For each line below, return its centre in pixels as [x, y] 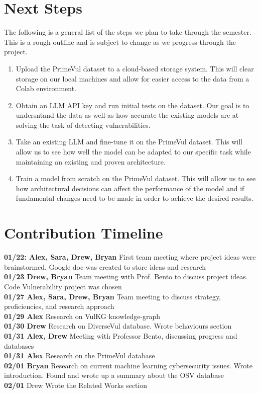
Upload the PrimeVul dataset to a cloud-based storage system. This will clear [135, 68]
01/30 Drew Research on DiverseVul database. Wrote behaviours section [118, 326]
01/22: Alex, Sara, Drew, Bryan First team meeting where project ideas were [130, 257]
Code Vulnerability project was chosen [63, 286]
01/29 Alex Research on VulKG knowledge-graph [82, 316]
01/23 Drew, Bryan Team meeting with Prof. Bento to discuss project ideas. [126, 277]
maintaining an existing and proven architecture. [91, 161]
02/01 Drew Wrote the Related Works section [76, 385]
